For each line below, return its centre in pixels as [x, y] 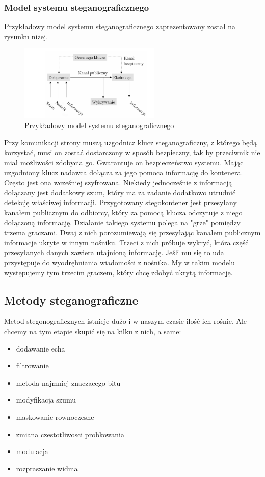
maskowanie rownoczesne [55, 417]
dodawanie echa [41, 348]
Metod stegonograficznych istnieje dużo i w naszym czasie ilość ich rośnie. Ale [126, 321]
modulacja [32, 451]
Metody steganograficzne [71, 300]
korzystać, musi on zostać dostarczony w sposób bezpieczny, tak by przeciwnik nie [132, 152]
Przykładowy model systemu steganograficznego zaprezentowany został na [120, 26]
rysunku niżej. [26, 36]
